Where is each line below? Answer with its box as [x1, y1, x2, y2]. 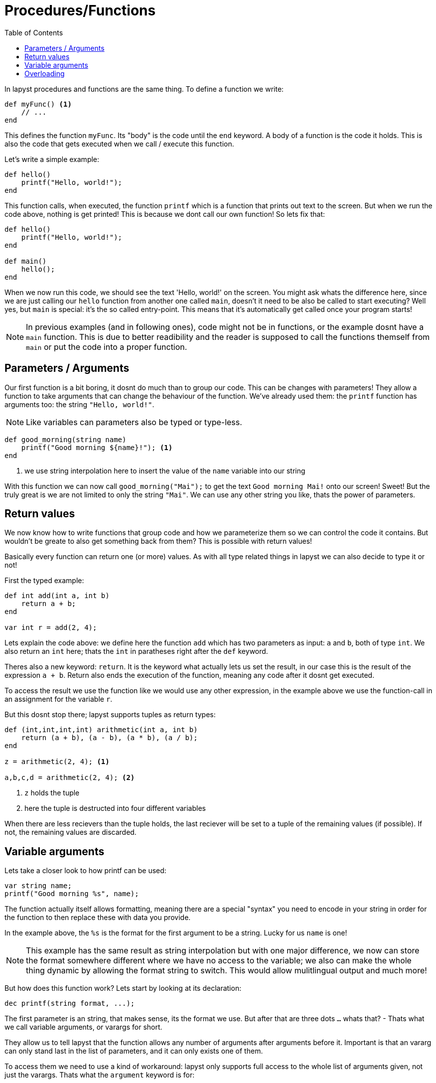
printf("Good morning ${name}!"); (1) [21, 443, 173, 452]
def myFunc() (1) [4, 100, 72, 108]
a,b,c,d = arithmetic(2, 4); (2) [4, 774, 135, 782]
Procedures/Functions [4, 2, 156, 19]
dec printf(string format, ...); [4, 999, 135, 1008]
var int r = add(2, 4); [4, 623, 97, 632]
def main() [4, 257, 47, 265]
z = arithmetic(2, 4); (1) [4, 758, 110, 766]
